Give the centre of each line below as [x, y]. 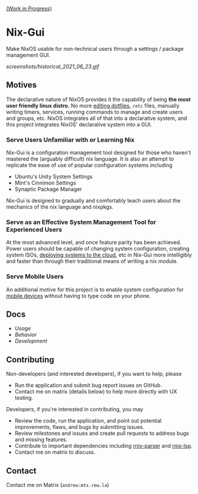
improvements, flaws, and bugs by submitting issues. [79, 427]
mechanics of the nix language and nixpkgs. [60, 207]
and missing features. [41, 440]
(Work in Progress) [29, 9]
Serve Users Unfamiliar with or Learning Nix [70, 139]
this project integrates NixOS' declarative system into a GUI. [79, 124]
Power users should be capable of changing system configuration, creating [98, 249]
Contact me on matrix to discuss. [55, 452]
